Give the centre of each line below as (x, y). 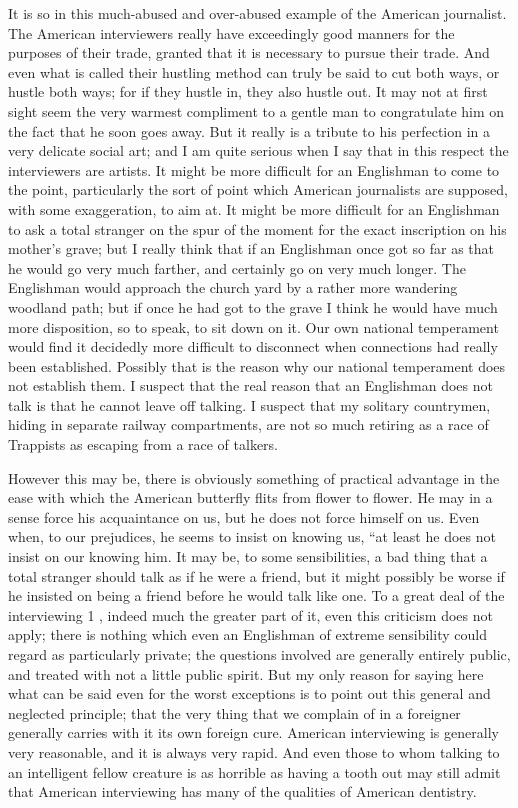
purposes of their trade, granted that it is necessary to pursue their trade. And (249, 52)
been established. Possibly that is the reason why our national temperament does (257, 365)
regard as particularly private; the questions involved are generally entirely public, (259, 654)
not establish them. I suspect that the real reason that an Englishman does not (250, 385)
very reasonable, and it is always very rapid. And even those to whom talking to (254, 751)
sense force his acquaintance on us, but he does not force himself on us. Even (244, 516)
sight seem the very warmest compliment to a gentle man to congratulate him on (256, 110)
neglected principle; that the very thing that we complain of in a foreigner (234, 712)
